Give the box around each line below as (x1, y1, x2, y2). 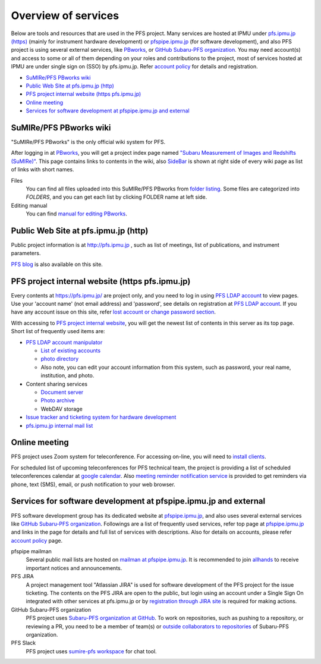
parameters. (11, 250, 41, 257)
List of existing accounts (40, 347, 101, 354)
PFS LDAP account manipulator (26, 339, 103, 346)
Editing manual (11, 202, 48, 209)
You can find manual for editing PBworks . (26, 210, 128, 217)
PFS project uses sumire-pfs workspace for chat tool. (26, 647, 157, 654)
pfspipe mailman (11, 548, 52, 555)
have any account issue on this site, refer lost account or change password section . (11, 308, 216, 315)
